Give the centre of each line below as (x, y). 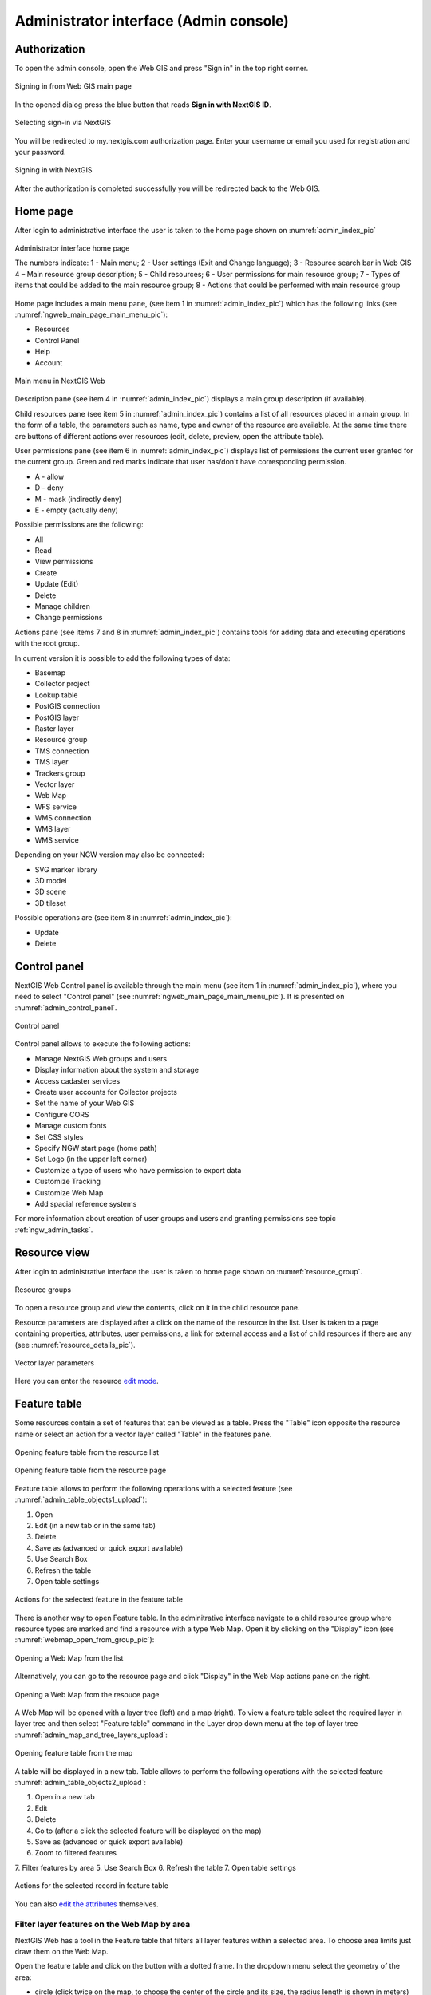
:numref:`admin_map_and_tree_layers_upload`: (91, 1735)
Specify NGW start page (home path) (96, 1148)
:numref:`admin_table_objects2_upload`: (81, 1782)
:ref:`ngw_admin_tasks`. (54, 1230)
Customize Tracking (68, 1182)
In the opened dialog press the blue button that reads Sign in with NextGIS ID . (143, 105)
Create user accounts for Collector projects (106, 1092)
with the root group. (47, 643)
